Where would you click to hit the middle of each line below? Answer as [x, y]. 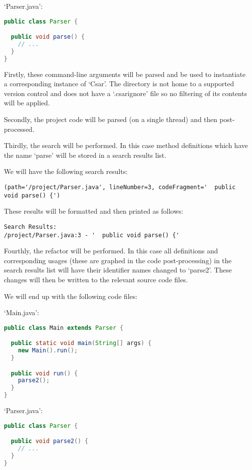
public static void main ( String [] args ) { [81, 343]
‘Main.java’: [22, 312]
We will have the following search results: [66, 171]
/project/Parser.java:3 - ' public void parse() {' [92, 235]
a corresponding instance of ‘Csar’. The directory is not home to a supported [119, 84]
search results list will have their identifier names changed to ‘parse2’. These [118, 270]
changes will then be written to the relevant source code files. [96, 279]
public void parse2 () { [50, 441]
